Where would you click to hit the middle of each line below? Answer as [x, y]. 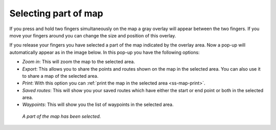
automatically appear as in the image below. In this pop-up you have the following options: [105, 52]
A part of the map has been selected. [62, 116]
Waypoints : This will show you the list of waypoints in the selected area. [98, 104]
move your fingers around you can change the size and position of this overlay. [93, 35]
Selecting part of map [56, 13]
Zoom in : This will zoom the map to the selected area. [79, 62]
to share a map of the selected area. [60, 76]
